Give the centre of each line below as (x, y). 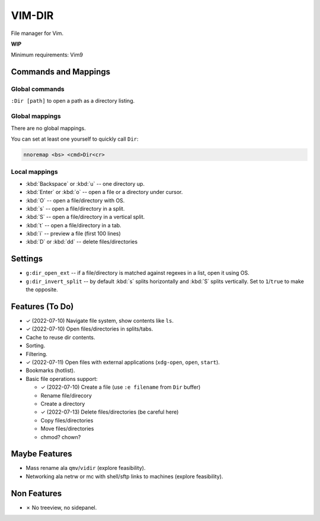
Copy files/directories (67, 420)
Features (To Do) (42, 306)
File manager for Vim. (37, 33)
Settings (27, 259)
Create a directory (63, 404)
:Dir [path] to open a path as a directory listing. (73, 101)
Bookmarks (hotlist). (50, 370)
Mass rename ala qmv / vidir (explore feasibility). (86, 468)
